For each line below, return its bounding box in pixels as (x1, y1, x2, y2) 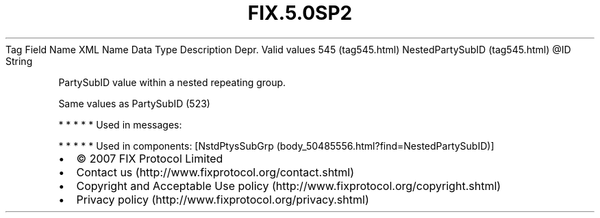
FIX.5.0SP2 (247, 1, 353, 25)
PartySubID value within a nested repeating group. (58, 76, 286, 88)
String (5, 55, 33, 67)
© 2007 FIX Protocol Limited (76, 151, 223, 165)
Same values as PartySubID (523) (58, 97, 210, 109)
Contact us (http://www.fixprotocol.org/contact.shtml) (76, 165, 355, 179)
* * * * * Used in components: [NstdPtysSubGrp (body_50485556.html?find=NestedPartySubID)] (58, 139, 495, 152)
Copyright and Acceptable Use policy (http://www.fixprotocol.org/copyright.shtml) (76, 178, 501, 193)
